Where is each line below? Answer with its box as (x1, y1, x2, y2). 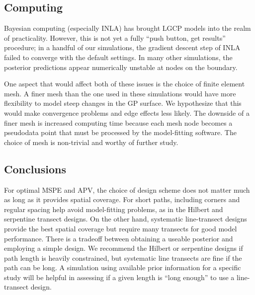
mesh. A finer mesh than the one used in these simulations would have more (4, 88, 236, 98)
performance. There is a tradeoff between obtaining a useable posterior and (4, 233, 233, 243)
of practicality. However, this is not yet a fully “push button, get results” (4, 32, 226, 43)
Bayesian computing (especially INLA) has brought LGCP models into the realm (4, 23, 251, 33)
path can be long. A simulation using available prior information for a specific (4, 262, 241, 273)
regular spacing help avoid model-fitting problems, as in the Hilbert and (4, 204, 223, 214)
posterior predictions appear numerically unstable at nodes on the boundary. (4, 62, 238, 72)
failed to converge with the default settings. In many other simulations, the (4, 52, 233, 62)
